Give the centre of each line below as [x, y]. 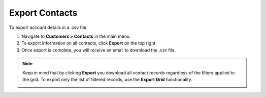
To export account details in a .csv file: [49, 27]
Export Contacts [43, 13]
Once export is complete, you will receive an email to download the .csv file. [99, 50]
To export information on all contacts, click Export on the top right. [89, 43]
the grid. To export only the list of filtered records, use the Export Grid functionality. [107, 79]
